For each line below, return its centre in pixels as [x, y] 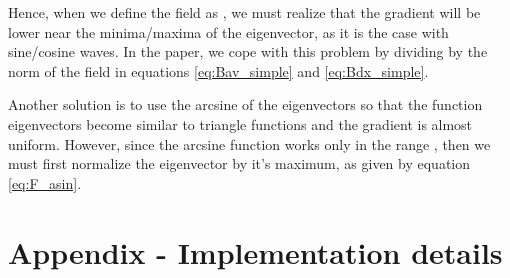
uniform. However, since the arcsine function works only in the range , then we [249, 143]
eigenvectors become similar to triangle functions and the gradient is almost [240, 123]
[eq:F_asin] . [45, 182]
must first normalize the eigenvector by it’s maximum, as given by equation [239, 163]
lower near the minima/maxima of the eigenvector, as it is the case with [228, 31]
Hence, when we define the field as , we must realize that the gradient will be [244, 12]
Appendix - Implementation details [255, 251]
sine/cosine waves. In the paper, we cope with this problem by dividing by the [248, 51]
